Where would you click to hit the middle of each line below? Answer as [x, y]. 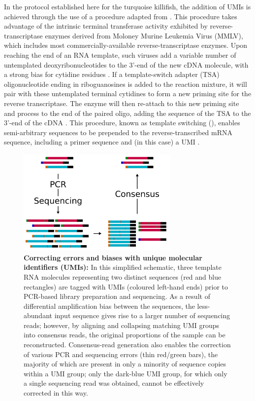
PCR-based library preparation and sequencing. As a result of [117, 296]
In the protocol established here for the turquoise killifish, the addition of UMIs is [127, 6]
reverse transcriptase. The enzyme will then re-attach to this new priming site [122, 103]
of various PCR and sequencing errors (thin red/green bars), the [121, 354]
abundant [38, 315]
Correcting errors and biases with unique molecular [113, 257]
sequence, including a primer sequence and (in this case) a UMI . [102, 142]
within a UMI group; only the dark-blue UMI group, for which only [126, 373]
